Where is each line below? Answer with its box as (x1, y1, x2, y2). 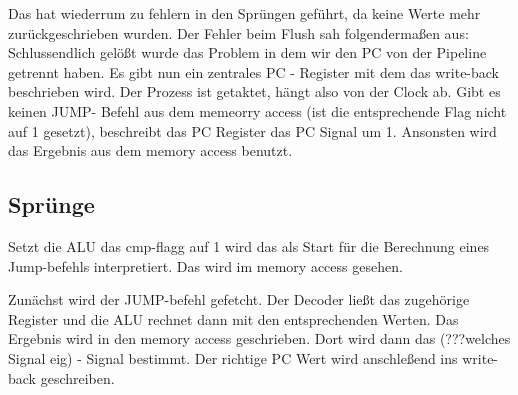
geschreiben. (40, 367, 115, 388)
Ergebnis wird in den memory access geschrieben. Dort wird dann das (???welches (8, 328, 511, 349)
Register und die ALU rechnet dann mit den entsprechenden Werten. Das (8, 308, 459, 329)
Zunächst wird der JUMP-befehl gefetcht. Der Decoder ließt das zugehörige (8, 289, 470, 310)
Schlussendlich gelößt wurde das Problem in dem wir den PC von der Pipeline (8, 42, 487, 63)
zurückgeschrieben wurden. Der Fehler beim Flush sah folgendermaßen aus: (8, 22, 469, 43)
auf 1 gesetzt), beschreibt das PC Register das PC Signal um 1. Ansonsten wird (8, 120, 497, 141)
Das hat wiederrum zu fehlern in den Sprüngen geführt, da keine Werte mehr (8, 3, 481, 23)
